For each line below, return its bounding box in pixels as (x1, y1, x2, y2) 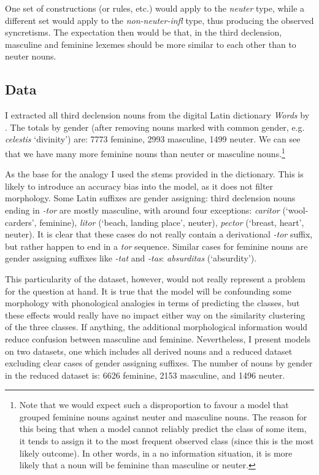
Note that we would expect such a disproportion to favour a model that (19, 398, 289, 411)
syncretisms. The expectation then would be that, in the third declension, (5, 26, 282, 39)
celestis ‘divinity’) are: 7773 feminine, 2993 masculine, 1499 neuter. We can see (5, 133, 301, 145)
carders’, (5, 215, 37, 228)
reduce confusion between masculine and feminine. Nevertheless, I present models (5, 332, 310, 345)
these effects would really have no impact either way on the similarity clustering (5, 308, 306, 321)
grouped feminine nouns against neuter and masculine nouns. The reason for (19, 410, 307, 423)
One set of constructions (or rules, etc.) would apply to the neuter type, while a (5, 2, 305, 14)
